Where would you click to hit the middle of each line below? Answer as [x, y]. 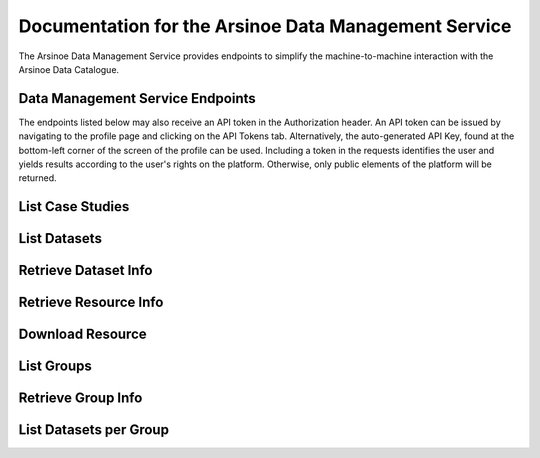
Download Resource [82, 334]
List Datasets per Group [94, 430]
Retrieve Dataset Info [85, 270]
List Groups [55, 366]
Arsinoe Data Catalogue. [69, 69]
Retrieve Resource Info [91, 302]
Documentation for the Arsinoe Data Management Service [265, 26]
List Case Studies [74, 206]
